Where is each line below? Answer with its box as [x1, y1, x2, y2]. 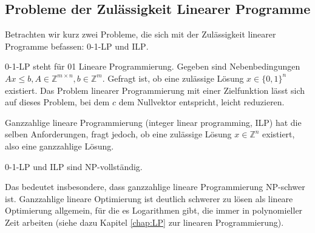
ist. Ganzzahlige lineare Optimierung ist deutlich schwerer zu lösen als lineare [5, 192, 293, 205]
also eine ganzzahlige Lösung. [5, 139, 114, 152]
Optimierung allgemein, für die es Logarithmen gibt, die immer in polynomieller [5, 204, 303, 217]
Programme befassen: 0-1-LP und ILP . [5, 39, 149, 52]
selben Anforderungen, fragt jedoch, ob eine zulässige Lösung [5, 128, 232, 140]
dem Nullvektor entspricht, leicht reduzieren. [118, 96, 285, 108]
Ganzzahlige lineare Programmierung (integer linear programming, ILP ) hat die [5, 116, 302, 128]
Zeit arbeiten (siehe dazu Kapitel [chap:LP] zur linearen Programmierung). [5, 215, 284, 228]
